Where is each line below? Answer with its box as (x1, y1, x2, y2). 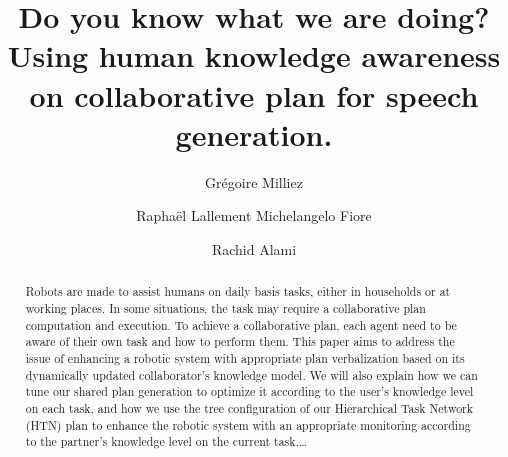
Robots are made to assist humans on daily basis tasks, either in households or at (25, 283, 451, 300)
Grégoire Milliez (205, 171, 303, 192)
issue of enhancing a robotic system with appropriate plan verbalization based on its (25, 349, 465, 366)
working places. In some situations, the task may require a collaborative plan (25, 299, 426, 316)
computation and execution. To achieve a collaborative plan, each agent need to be (25, 316, 457, 333)
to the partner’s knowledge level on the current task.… (25, 433, 307, 450)
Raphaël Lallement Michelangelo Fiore (136, 205, 372, 226)
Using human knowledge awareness (7, 35, 501, 76)
